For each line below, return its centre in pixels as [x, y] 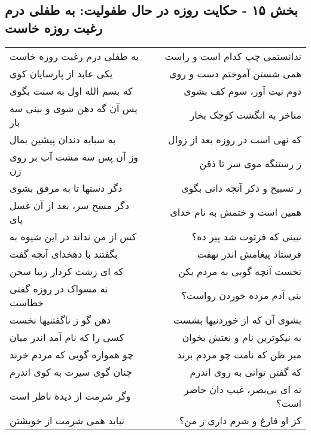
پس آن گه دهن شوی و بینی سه [74, 108]
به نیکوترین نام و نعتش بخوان [242, 337]
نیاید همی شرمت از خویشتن [67, 420]
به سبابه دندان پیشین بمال [63, 139]
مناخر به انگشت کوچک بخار [246, 115]
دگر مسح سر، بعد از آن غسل [69, 205]
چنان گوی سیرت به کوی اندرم [71, 371]
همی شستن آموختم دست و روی [235, 73]
